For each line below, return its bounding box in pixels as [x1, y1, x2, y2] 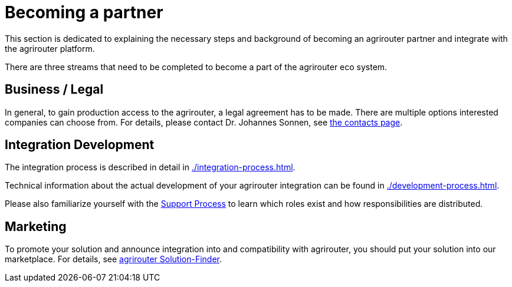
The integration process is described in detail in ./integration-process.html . [5, 162, 296, 173]
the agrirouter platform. [5, 43, 95, 54]
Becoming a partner [5, 2, 163, 22]
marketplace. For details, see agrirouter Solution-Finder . [5, 254, 222, 265]
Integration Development [5, 137, 155, 153]
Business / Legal [5, 82, 104, 97]
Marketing [5, 219, 67, 234]
